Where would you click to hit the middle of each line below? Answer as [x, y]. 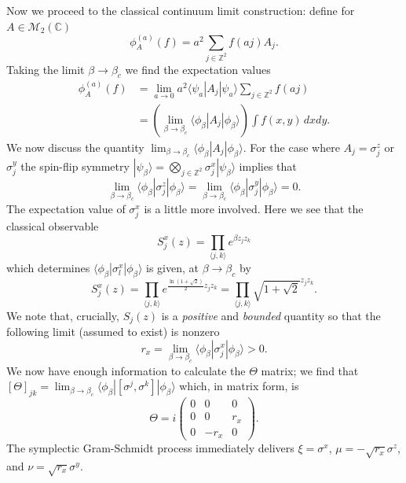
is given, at [173, 268]
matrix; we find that [310, 370]
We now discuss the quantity [75, 147]
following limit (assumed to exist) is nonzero [113, 331]
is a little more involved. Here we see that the [254, 208]
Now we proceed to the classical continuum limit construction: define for [181, 10]
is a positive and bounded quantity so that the [271, 315]
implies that [268, 166]
